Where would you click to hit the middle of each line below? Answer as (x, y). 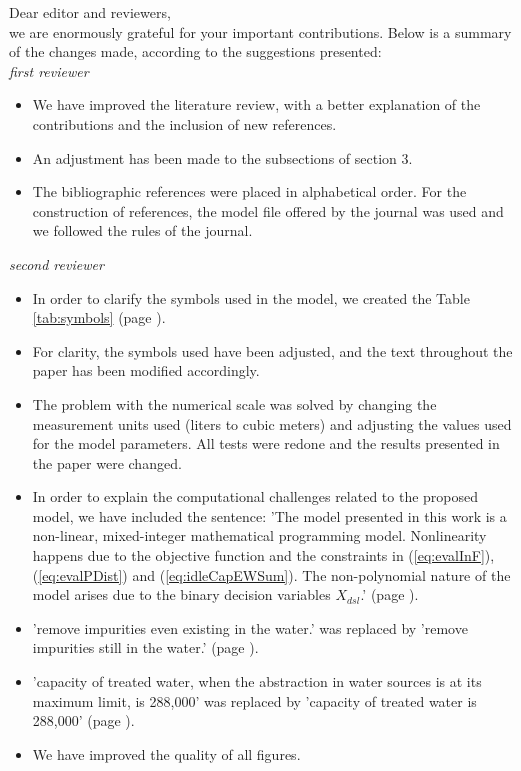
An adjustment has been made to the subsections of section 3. (222, 157)
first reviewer (49, 70)
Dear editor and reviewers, (90, 12)
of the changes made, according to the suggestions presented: (195, 51)
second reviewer (56, 263)
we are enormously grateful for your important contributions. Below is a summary (260, 31)
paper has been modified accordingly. (146, 370)
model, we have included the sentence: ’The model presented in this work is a (269, 515)
